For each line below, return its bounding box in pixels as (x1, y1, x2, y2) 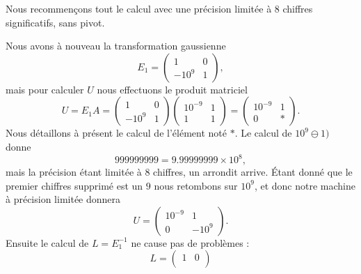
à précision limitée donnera (6, 192, 121, 206)
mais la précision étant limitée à (6, 165, 142, 179)
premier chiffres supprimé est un (6, 178, 143, 192)
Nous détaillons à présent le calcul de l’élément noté (6, 125, 227, 140)
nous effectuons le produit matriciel (97, 82, 248, 96)
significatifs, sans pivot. (6, 15, 105, 29)
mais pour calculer (6, 82, 84, 96)
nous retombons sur (154, 178, 238, 192)
